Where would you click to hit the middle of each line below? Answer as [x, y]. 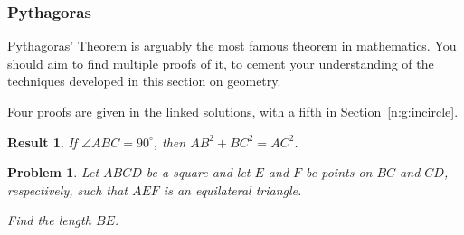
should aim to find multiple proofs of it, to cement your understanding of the [221, 63]
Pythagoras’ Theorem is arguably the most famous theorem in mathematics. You [232, 46]
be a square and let [198, 172]
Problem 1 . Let [53, 172]
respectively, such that [67, 189]
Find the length [49, 220]
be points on [339, 172]
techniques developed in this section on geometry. [144, 81]
